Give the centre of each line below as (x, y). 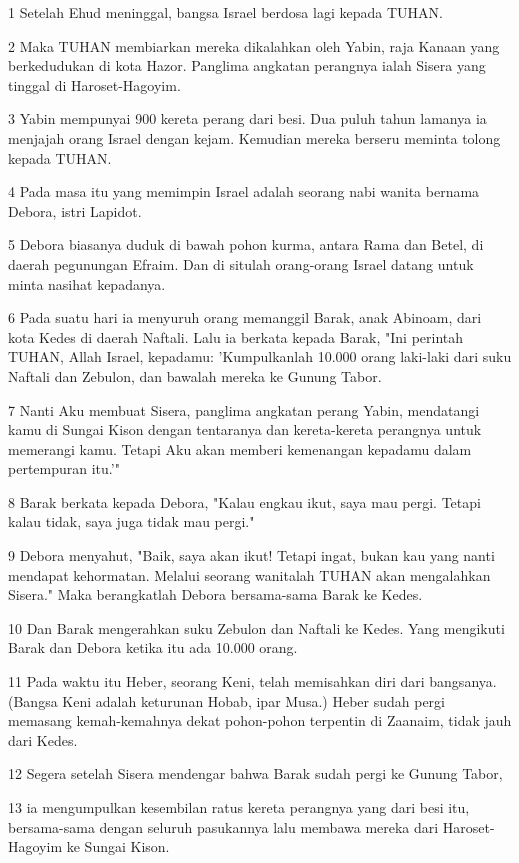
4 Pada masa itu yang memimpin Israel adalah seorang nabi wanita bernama (244, 191)
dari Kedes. (43, 739)
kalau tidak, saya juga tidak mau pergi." (131, 521)
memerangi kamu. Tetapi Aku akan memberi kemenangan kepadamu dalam (240, 448)
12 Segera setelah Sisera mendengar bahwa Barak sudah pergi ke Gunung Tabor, (255, 773)
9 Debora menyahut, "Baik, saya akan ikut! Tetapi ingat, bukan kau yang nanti (251, 555)
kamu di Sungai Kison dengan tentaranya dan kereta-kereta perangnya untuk (245, 429)
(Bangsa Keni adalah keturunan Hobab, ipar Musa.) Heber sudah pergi (226, 700)
